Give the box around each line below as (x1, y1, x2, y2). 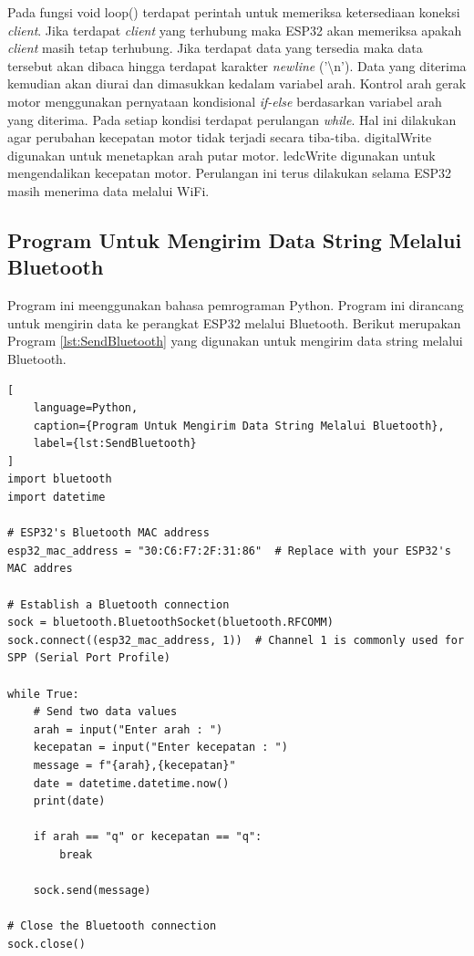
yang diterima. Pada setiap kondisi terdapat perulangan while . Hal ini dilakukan (7, 109, 457, 129)
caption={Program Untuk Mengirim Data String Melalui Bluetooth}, (33, 419, 445, 432)
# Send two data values (33, 705, 178, 719)
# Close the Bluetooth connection (7, 920, 217, 933)
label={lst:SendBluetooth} (33, 437, 197, 451)
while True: (7, 687, 79, 701)
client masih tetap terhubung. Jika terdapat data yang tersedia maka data (7, 38, 423, 57)
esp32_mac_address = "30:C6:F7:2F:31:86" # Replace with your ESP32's (7, 544, 451, 557)
